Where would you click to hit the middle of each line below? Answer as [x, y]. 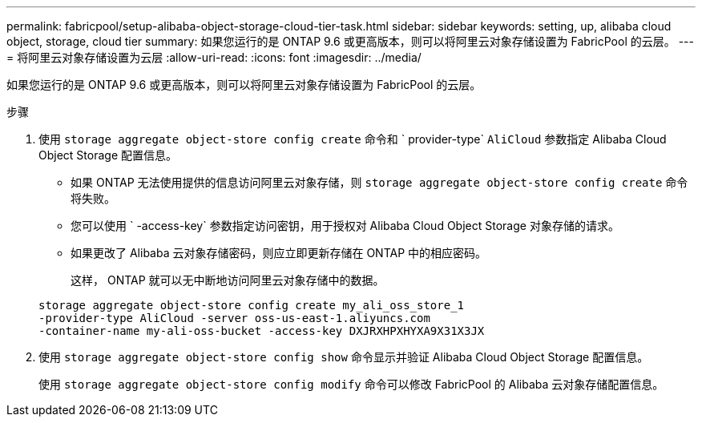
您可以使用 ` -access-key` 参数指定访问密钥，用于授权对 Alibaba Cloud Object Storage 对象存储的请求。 [345, 226]
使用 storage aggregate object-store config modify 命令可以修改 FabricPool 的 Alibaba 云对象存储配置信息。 [351, 384]
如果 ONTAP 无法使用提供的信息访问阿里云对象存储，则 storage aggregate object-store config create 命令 [379, 182]
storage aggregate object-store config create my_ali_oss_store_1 [252, 305]
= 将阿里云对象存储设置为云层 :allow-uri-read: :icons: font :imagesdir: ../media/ [214, 57]
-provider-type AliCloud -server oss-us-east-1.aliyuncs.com [234, 318]
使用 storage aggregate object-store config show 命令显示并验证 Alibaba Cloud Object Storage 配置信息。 [344, 357]
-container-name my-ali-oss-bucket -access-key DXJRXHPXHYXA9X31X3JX [262, 331]
